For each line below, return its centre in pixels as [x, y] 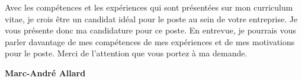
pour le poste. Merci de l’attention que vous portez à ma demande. [126, 53]
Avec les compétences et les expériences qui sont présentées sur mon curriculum [149, 7]
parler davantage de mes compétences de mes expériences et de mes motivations [150, 41]
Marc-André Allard [45, 72]
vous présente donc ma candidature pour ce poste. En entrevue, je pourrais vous [150, 30]
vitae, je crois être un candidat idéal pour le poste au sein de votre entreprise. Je [151, 18]
